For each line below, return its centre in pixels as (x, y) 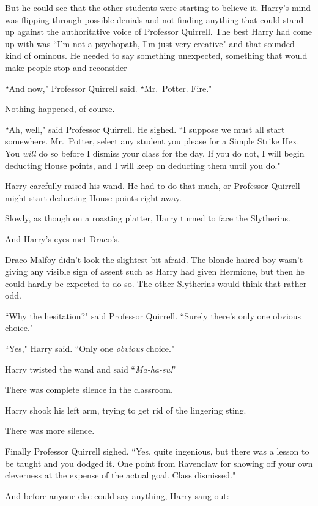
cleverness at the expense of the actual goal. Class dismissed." (120, 475)
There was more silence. (50, 430)
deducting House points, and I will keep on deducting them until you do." (143, 165)
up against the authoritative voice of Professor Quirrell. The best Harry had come (159, 32)
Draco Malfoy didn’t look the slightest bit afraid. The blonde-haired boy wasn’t (154, 259)
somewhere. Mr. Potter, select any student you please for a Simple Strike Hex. (152, 141)
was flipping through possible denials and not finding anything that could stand (154, 19)
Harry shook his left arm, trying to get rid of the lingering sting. (126, 410)
